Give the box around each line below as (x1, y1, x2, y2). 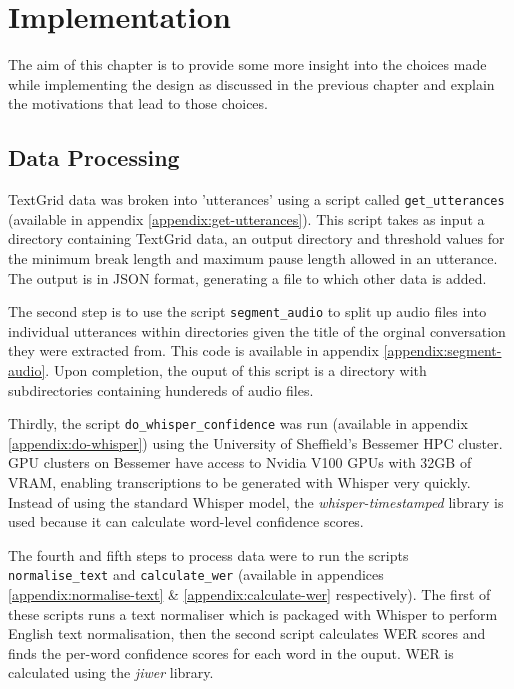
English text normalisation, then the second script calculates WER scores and (8, 623, 486, 644)
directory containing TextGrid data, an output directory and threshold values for (8, 228, 505, 249)
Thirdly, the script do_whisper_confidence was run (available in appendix (8, 413, 468, 434)
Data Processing (8, 142, 180, 173)
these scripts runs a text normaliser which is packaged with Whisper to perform (8, 603, 498, 624)
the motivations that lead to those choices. (8, 93, 268, 114)
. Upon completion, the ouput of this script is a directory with (45, 359, 427, 380)
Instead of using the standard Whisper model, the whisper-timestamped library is (8, 491, 504, 512)
